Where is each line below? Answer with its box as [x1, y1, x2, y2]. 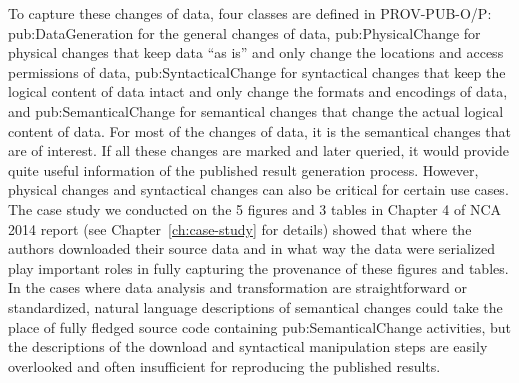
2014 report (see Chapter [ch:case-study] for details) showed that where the [8, 218, 472, 239]
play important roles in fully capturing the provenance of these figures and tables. [8, 257, 509, 278]
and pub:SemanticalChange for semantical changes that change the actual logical [8, 100, 504, 121]
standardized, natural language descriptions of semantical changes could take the [8, 296, 503, 317]
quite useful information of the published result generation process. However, [8, 159, 479, 180]
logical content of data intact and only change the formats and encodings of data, [8, 81, 508, 102]
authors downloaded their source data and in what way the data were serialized [8, 238, 495, 259]
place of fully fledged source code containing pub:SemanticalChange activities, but [8, 316, 512, 337]
